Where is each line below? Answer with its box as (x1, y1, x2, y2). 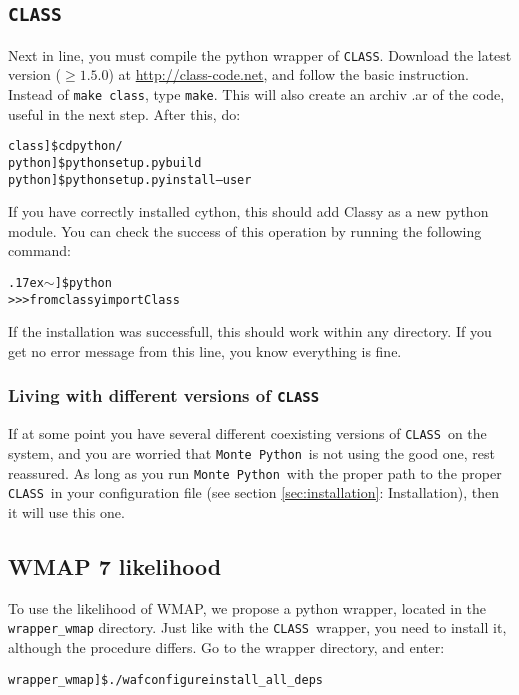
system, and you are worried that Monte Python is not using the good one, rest (8, 442, 496, 463)
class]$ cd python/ (8, 139, 123, 154)
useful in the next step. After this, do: (8, 103, 241, 124)
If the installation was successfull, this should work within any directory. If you (8, 321, 492, 342)
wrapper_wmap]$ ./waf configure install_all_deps (8, 672, 324, 687)
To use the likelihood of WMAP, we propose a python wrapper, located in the (8, 597, 487, 618)
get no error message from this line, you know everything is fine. (8, 340, 402, 361)
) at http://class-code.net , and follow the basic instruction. (108, 64, 469, 85)
